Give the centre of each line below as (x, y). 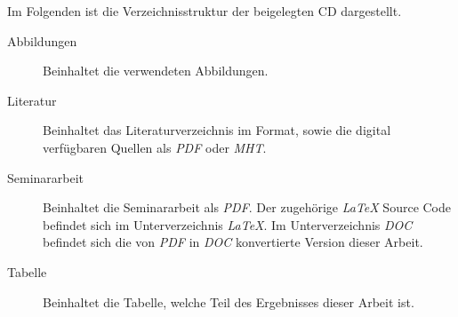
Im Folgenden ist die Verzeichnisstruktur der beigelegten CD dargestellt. (205, 11)
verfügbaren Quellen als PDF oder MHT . (155, 147)
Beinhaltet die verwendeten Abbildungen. (156, 71)
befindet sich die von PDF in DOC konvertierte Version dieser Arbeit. (233, 242)
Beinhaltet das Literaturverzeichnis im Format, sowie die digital (217, 130)
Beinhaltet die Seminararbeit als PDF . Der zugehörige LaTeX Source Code (247, 207)
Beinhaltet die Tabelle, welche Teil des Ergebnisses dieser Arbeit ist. (229, 301)
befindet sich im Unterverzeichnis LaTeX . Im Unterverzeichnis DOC (228, 224)
